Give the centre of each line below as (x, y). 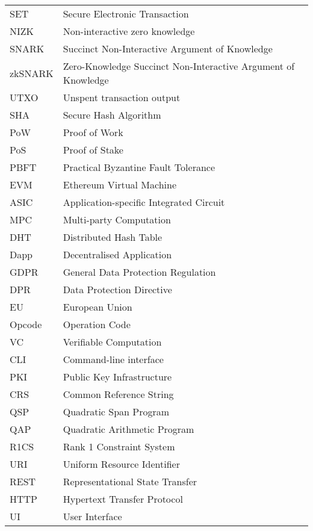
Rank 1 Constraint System (119, 446)
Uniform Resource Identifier (121, 464)
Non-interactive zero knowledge (129, 31)
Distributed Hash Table (113, 237)
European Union (98, 307)
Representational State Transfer (130, 481)
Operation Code (97, 324)
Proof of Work (93, 132)
